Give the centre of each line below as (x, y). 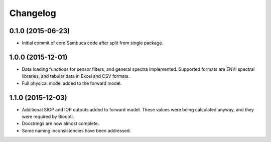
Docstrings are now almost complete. (60, 123)
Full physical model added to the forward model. (72, 83)
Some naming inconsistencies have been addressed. (77, 130)
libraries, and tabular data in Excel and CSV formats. (76, 76)
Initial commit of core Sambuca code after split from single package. (92, 43)
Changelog (33, 13)
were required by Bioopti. (48, 117)
